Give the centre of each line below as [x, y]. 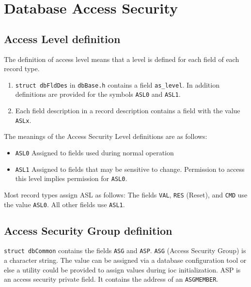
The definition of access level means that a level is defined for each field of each [122, 59]
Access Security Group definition [88, 230]
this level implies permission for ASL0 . [71, 178]
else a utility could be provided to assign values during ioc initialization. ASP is [122, 269]
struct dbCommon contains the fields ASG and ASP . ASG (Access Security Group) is [125, 250]
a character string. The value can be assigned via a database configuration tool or [125, 260]
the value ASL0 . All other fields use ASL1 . [64, 204]
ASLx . [23, 120]
